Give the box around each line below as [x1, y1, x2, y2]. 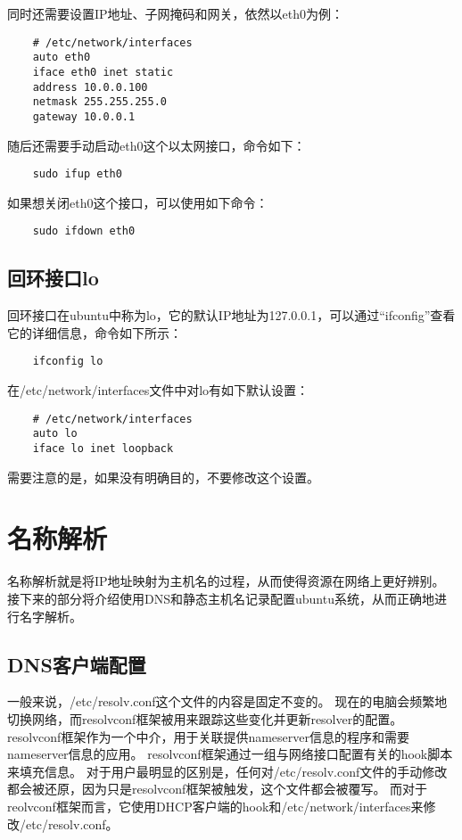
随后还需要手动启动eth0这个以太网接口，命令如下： [7, 136, 306, 154]
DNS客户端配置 [7, 650, 146, 678]
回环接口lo [7, 264, 99, 292]
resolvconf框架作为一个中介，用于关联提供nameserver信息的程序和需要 [7, 727, 409, 745]
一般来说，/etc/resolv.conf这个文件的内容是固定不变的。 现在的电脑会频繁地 [7, 692, 448, 711]
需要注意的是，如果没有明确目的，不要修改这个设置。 [7, 467, 319, 486]
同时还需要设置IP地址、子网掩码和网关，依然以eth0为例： [7, 4, 344, 22]
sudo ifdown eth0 [32, 225, 136, 238]
